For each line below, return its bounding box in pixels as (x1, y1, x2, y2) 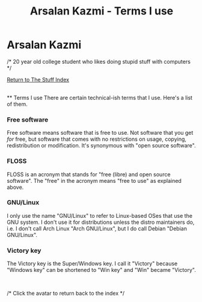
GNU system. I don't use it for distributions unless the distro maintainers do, (7, 218, 195, 226)
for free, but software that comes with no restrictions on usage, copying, (7, 135, 187, 143)
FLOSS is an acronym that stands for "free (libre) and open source (7, 170, 171, 178)
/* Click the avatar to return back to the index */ (7, 290, 125, 297)
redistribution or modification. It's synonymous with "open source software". (7, 142, 196, 149)
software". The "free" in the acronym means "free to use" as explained (7, 177, 182, 184)
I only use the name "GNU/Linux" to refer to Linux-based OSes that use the (7, 212, 193, 219)
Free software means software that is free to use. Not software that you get (7, 129, 194, 137)
